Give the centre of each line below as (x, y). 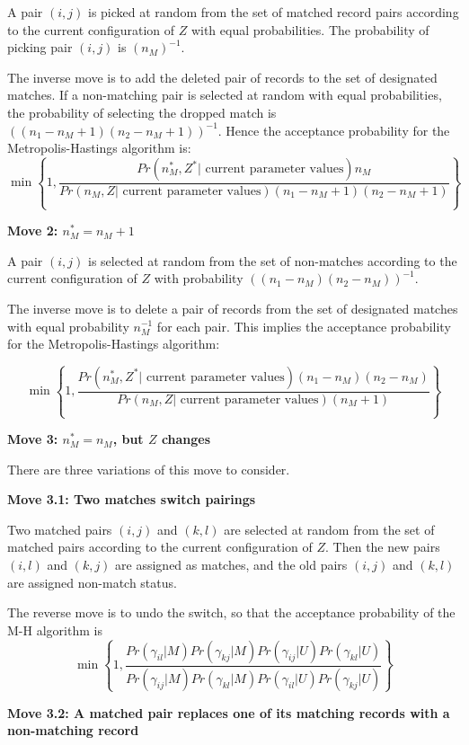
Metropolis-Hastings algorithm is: (99, 148)
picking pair (40, 47)
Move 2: (33, 231)
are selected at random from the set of (329, 529)
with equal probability (68, 326)
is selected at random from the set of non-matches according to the (272, 260)
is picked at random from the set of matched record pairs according (273, 12)
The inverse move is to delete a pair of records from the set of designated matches (233, 308)
